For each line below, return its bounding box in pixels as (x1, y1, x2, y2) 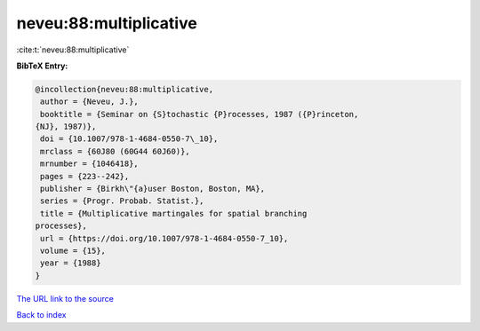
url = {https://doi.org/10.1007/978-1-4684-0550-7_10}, (40, 233, 289, 243)
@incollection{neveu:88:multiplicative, (35, 84, 213, 94)
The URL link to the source (16, 293, 115, 303)
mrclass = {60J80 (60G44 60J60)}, (40, 146, 190, 156)
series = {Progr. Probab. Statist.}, (40, 196, 204, 206)
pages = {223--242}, (40, 171, 130, 181)
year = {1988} (40, 258, 101, 268)
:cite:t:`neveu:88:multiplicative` (16, 44, 130, 55)
